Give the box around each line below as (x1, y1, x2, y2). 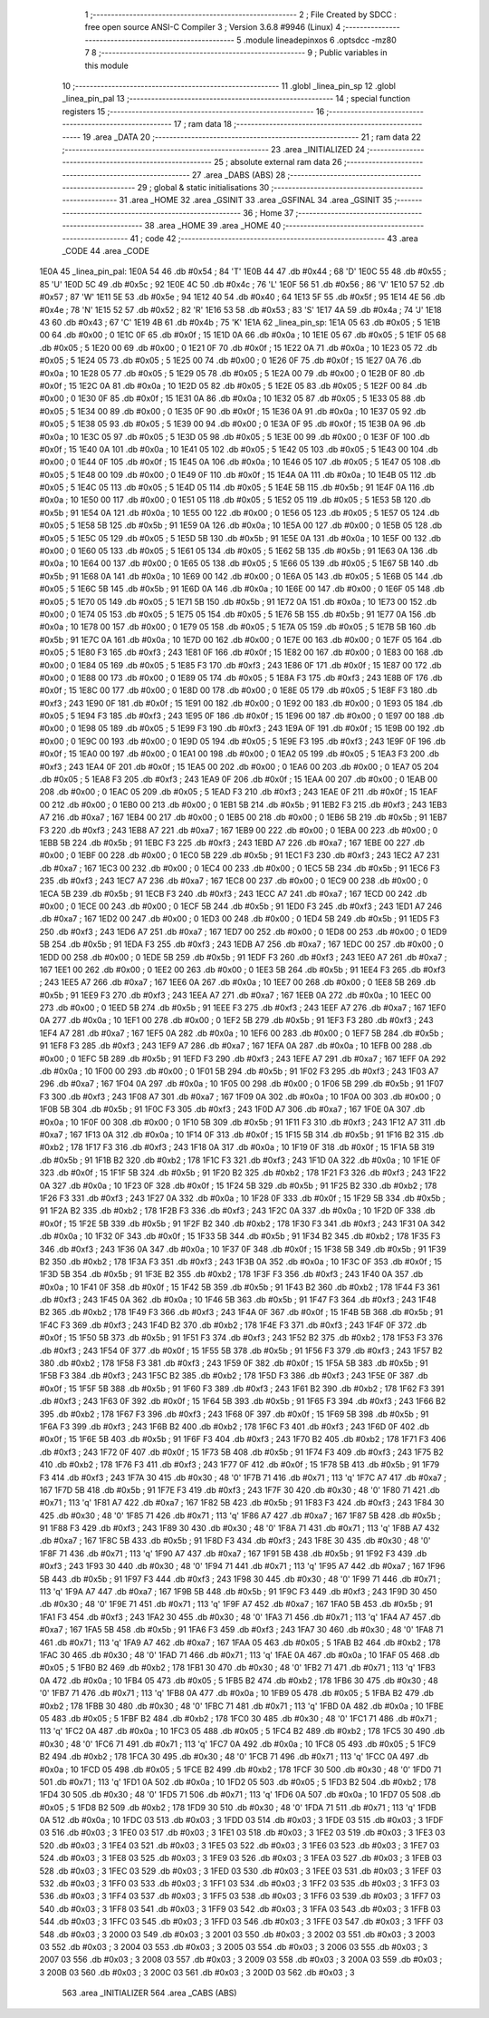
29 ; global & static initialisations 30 (137, 182, 270, 193)
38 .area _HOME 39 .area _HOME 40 (144, 220, 281, 231)
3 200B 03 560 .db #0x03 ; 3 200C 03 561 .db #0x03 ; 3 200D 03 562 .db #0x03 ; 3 (39, 1966, 355, 1977)
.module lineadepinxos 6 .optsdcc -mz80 (243, 34, 398, 45)
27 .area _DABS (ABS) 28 (191, 169, 286, 180)
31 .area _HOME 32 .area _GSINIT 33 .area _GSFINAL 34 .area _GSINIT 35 (119, 195, 393, 206)
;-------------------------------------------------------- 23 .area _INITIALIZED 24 (62, 143, 366, 154)
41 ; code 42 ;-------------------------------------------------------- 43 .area (129, 232, 418, 244)
